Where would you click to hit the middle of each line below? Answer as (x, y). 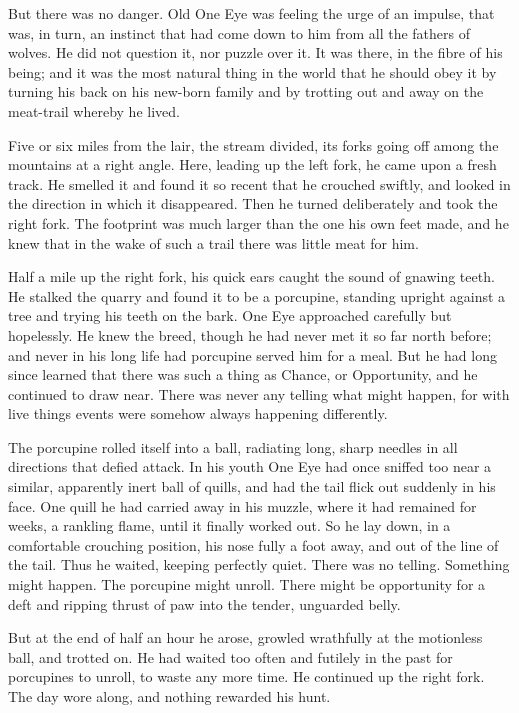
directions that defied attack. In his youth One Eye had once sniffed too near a (250, 466)
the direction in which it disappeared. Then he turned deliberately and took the (253, 203)
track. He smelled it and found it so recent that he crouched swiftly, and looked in (259, 183)
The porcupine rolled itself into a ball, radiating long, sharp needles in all (233, 446)
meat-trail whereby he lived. (94, 110)
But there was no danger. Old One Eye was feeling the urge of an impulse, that (251, 13)
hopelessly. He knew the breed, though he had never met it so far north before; (250, 334)
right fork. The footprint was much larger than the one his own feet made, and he (258, 222)
